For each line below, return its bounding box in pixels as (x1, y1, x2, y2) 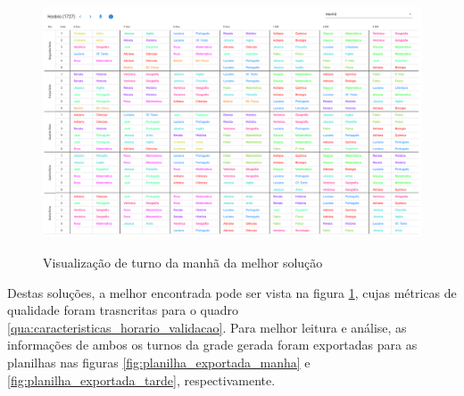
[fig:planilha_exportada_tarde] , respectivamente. (7, 370, 276, 389)
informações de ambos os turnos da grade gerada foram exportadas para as (7, 335, 418, 354)
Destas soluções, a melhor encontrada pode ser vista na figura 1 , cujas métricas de (7, 283, 457, 301)
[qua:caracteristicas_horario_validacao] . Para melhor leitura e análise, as (7, 318, 407, 336)
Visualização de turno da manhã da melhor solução (43, 252, 323, 271)
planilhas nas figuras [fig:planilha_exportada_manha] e (7, 352, 311, 371)
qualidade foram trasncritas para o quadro (7, 301, 238, 319)
